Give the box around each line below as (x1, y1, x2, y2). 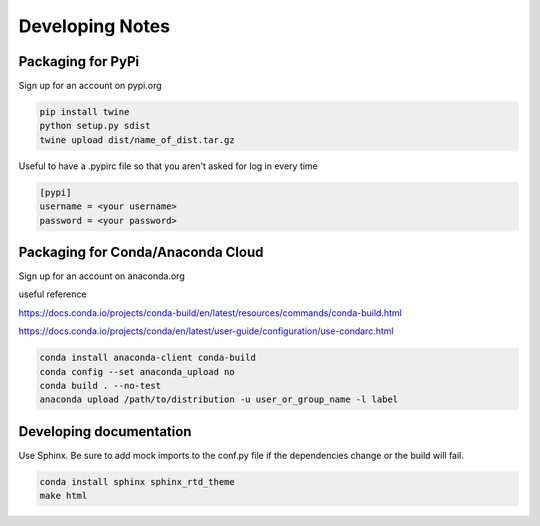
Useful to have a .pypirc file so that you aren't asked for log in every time (18, 160, 319, 172)
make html (39, 490, 88, 502)
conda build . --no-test (39, 380, 162, 392)
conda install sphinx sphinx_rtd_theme (39, 476, 235, 487)
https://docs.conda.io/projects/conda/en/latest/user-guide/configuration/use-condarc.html (18, 325, 394, 337)
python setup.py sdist (39, 120, 151, 132)
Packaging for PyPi (18, 53, 140, 70)
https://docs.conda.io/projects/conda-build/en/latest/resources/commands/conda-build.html (18, 306, 402, 319)
